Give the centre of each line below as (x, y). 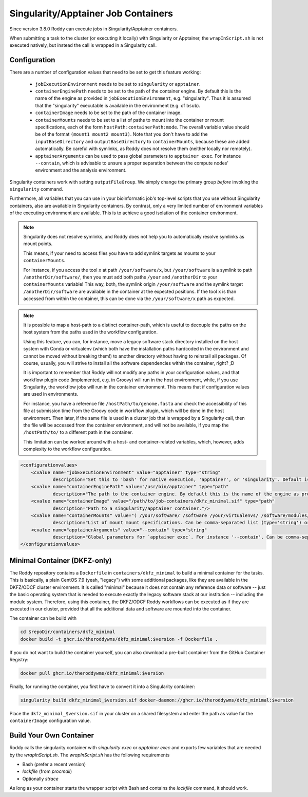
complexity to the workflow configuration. (68, 449)
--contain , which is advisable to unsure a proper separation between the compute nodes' (132, 163)
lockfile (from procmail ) (47, 771)
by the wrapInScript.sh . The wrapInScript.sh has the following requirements (90, 755)
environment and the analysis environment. (81, 170)
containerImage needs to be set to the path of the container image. (109, 113)
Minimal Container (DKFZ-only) (61, 560)
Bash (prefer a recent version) (54, 764)
